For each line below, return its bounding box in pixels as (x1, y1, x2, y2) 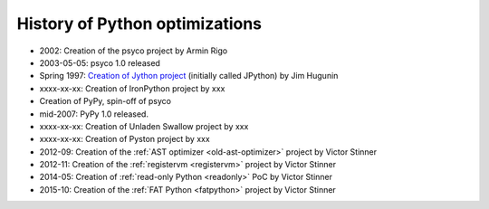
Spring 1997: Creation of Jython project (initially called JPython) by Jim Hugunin (39, 71, 339, 81)
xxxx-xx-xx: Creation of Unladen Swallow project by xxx (39, 120, 249, 131)
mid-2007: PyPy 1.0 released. (39, 109, 149, 119)
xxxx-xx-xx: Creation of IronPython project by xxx (39, 82, 225, 94)
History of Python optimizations (16, 14, 263, 33)
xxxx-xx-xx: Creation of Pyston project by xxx (39, 134, 210, 145)
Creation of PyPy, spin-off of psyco (39, 96, 172, 107)
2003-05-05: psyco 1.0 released (39, 57, 160, 68)
